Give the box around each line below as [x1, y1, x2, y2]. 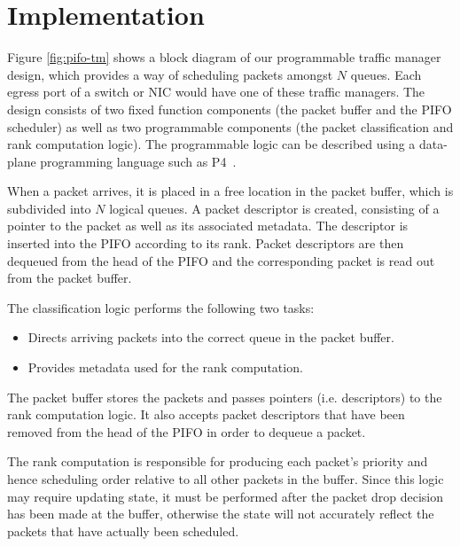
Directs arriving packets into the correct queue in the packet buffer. [27, 328, 394, 347]
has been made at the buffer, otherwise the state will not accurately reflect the [7, 504, 434, 523]
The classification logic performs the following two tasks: [7, 298, 315, 316]
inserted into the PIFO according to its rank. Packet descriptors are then [7, 234, 404, 253]
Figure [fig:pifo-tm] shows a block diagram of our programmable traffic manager [7, 48, 441, 66]
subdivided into [7, 199, 91, 217]
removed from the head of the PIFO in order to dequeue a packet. [7, 422, 366, 441]
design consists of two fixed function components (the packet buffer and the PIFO [7, 99, 452, 118]
